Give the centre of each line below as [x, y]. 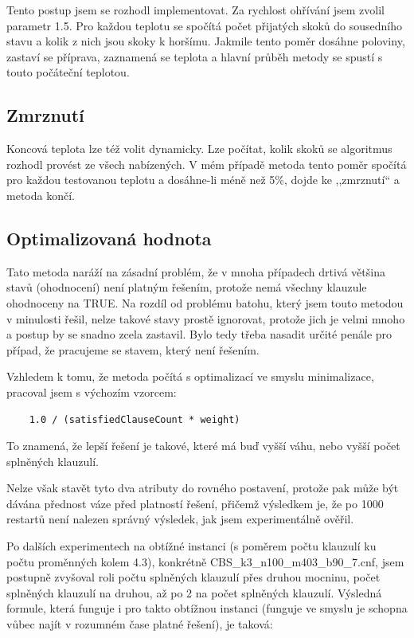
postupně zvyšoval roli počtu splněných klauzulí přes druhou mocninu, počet [193, 577]
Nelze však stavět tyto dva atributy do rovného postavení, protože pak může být [203, 488]
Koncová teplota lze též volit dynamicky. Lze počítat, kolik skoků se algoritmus [199, 149]
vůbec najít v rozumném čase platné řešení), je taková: [140, 624]
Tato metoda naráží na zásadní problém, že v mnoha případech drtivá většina [196, 271]
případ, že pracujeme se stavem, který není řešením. [133, 349]
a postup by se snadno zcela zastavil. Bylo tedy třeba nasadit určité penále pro [199, 334]
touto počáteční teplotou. [68, 72]
